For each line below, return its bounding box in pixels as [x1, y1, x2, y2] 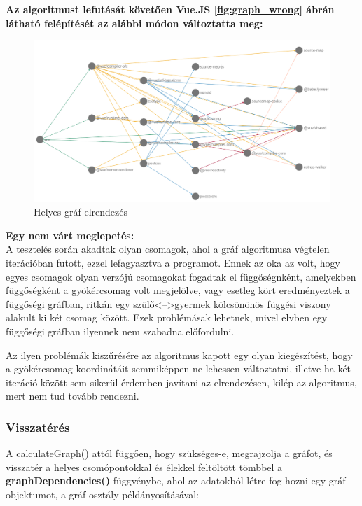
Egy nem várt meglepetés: [6, 227, 134, 242]
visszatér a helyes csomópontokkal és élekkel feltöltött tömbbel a [6, 459, 283, 474]
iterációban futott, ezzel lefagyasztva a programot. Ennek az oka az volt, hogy [6, 255, 340, 270]
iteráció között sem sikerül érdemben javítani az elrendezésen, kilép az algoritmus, [6, 374, 357, 389]
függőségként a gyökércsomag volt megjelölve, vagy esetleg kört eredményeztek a [6, 283, 350, 297]
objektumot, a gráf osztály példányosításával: [6, 486, 200, 501]
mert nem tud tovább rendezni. [6, 388, 139, 403]
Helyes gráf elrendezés [34, 204, 127, 219]
